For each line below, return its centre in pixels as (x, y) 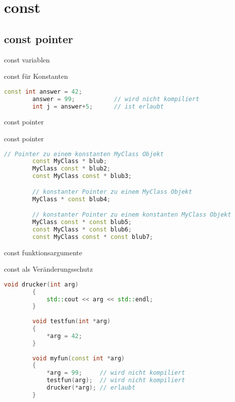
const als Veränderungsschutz (49, 269)
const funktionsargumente (43, 252)
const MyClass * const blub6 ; (82, 229)
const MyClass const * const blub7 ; (93, 237)
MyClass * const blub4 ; (71, 199)
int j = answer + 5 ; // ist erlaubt (98, 106)
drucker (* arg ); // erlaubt (91, 388)
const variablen (27, 59)
